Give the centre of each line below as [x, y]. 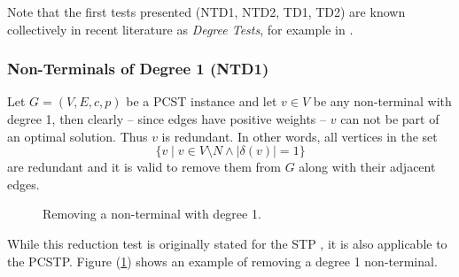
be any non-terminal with [382, 101]
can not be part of [390, 119]
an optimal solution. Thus [78, 136]
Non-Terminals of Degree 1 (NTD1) [138, 69]
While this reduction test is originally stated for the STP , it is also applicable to [227, 243]
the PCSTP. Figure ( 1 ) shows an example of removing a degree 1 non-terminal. [222, 261]
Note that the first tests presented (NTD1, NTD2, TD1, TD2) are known [206, 12]
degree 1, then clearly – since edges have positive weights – [167, 119]
